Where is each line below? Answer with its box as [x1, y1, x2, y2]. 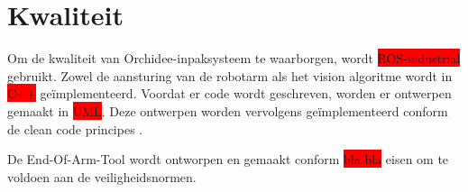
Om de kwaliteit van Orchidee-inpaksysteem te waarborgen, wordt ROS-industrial [7, 49, 461, 68]
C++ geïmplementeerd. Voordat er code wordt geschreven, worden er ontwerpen [7, 84, 452, 103]
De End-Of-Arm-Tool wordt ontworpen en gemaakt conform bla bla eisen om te [7, 150, 449, 169]
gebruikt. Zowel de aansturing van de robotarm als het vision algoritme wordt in [7, 66, 453, 85]
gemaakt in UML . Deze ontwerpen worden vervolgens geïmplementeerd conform [7, 101, 448, 120]
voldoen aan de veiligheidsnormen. [7, 167, 197, 186]
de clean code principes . [7, 119, 143, 138]
